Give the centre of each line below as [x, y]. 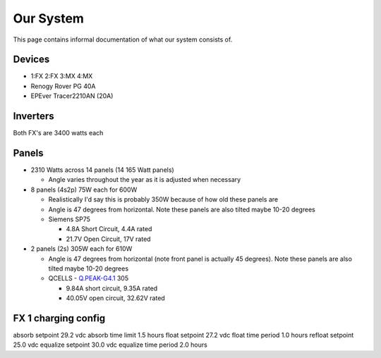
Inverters [34, 116]
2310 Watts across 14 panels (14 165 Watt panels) [102, 170]
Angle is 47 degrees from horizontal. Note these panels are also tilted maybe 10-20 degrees [182, 209]
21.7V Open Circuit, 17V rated [108, 239]
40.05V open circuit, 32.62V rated [115, 298]
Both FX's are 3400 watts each [58, 133]
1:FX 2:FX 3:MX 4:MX [62, 76]
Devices [31, 60]
